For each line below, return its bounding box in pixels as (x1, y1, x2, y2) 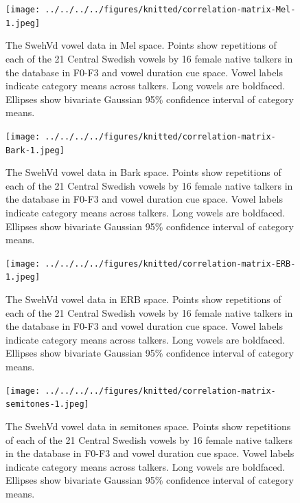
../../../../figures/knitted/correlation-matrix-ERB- (45, 258, 296, 269)
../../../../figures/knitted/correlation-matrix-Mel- (45, 5, 296, 14)
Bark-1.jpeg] (5, 145, 65, 155)
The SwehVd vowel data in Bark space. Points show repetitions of (5, 165, 281, 179)
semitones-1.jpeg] (5, 399, 89, 410)
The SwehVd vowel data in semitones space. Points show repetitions (5, 418, 291, 433)
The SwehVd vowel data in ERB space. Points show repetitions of (5, 292, 281, 306)
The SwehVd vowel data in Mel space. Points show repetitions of (5, 38, 277, 52)
